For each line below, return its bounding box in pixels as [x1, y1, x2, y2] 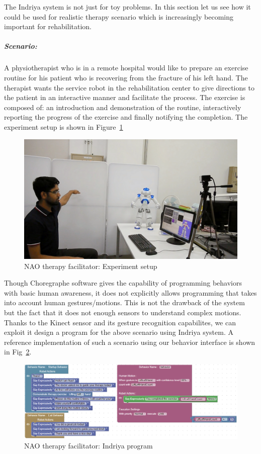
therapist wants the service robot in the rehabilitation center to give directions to [4, 82, 254, 93]
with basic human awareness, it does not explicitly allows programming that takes [4, 287, 257, 298]
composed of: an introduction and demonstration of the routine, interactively [4, 102, 241, 112]
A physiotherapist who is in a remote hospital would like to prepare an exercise [4, 62, 248, 73]
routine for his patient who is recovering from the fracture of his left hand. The [4, 72, 248, 82]
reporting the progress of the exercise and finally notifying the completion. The [4, 112, 248, 122]
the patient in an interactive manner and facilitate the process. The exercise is [4, 92, 245, 103]
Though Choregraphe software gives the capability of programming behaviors [4, 278, 242, 288]
